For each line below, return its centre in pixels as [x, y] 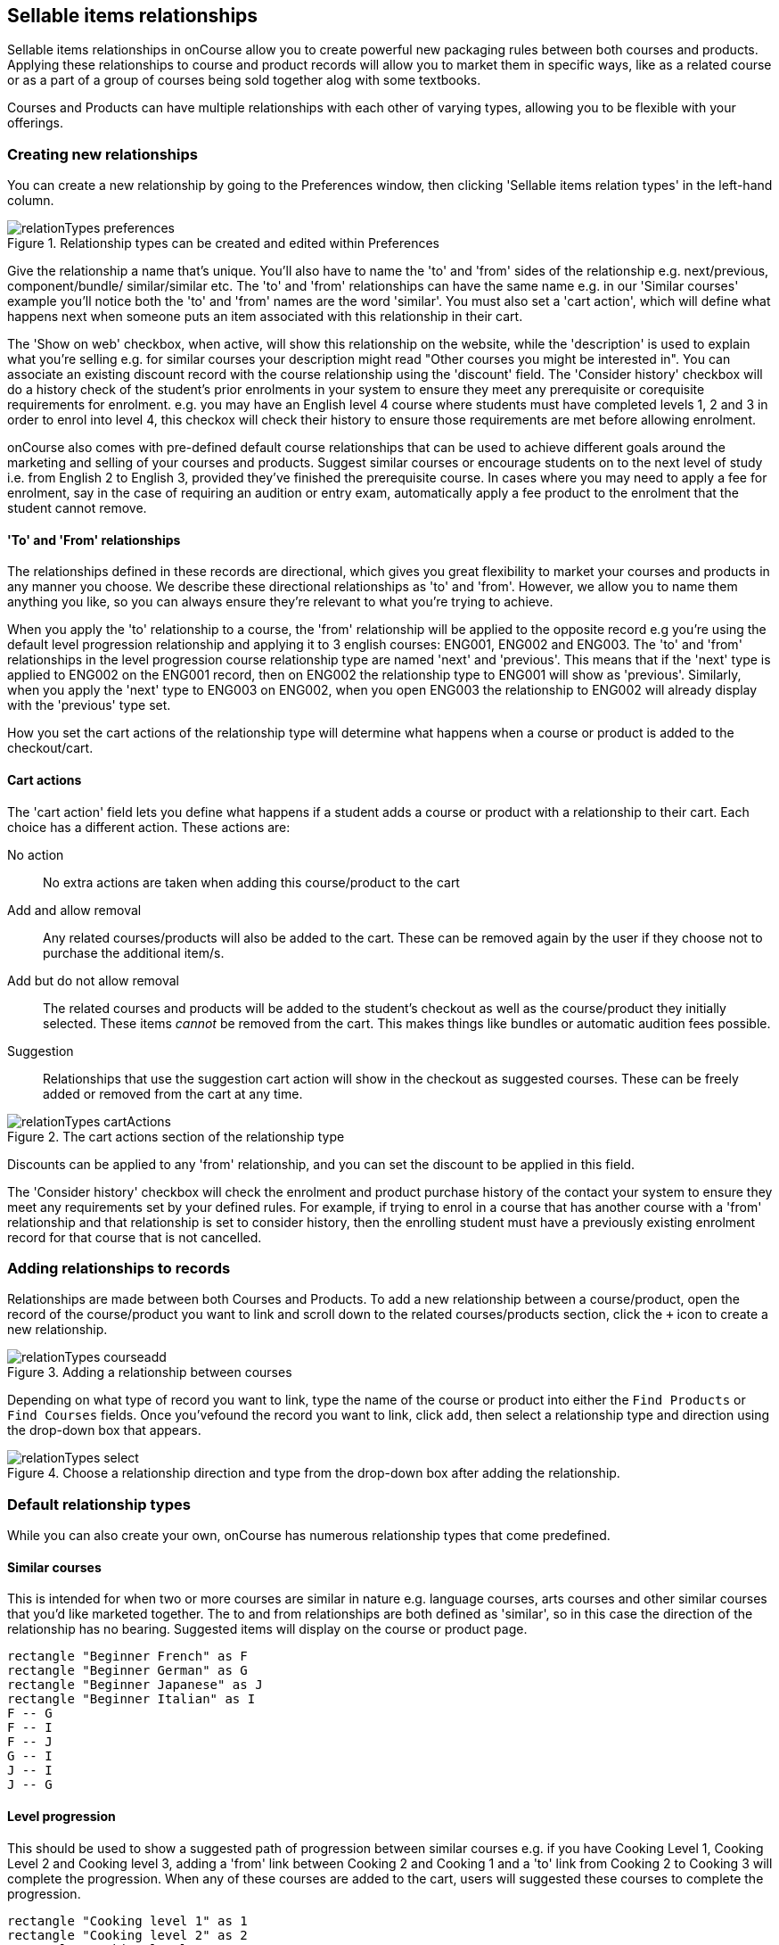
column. [31, 201]
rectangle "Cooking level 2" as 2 [127, 1935]
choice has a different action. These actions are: [149, 827]
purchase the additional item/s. [134, 952]
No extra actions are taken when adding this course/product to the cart [251, 882]
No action [36, 854]
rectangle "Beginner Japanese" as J [135, 1685]
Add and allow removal [74, 910]
